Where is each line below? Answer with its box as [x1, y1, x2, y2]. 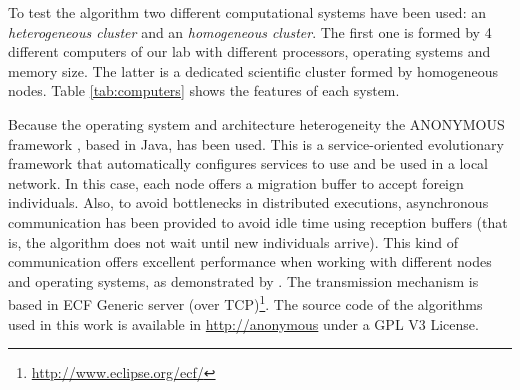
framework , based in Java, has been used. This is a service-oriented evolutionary [8, 133, 504, 154]
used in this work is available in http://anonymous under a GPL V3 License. [8, 313, 479, 334]
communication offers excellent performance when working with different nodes [8, 251, 492, 272]
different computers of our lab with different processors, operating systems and [8, 41, 491, 62]
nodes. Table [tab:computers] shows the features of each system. [8, 80, 400, 101]
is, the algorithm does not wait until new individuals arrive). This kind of [8, 231, 459, 252]
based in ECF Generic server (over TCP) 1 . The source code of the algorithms [8, 291, 483, 314]
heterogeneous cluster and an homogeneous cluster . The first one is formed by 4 [8, 21, 492, 42]
